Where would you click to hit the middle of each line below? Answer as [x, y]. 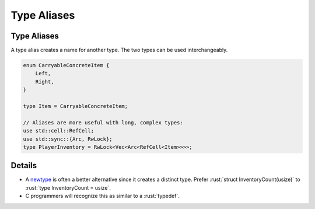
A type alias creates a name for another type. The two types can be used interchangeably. [119, 50]
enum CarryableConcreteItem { [66, 65]
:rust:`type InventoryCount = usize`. [68, 187]
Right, [45, 81]
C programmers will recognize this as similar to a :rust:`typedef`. [103, 196]
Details [24, 166]
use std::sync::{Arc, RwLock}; [68, 139]
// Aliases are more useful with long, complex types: [103, 122]
